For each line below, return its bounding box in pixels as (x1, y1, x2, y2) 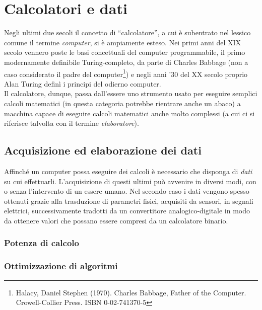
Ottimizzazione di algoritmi (4, 260, 118, 272)
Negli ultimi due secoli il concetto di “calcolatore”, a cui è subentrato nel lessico (4, 27, 251, 38)
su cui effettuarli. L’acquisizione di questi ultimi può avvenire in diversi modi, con (4, 176, 256, 186)
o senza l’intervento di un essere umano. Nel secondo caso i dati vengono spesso (4, 186, 249, 196)
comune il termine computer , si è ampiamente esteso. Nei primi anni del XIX (4, 37, 241, 47)
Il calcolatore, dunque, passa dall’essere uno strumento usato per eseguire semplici (4, 88, 257, 99)
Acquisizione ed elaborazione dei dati (4, 142, 202, 158)
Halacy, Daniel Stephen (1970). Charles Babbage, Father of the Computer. (16, 287, 246, 297)
